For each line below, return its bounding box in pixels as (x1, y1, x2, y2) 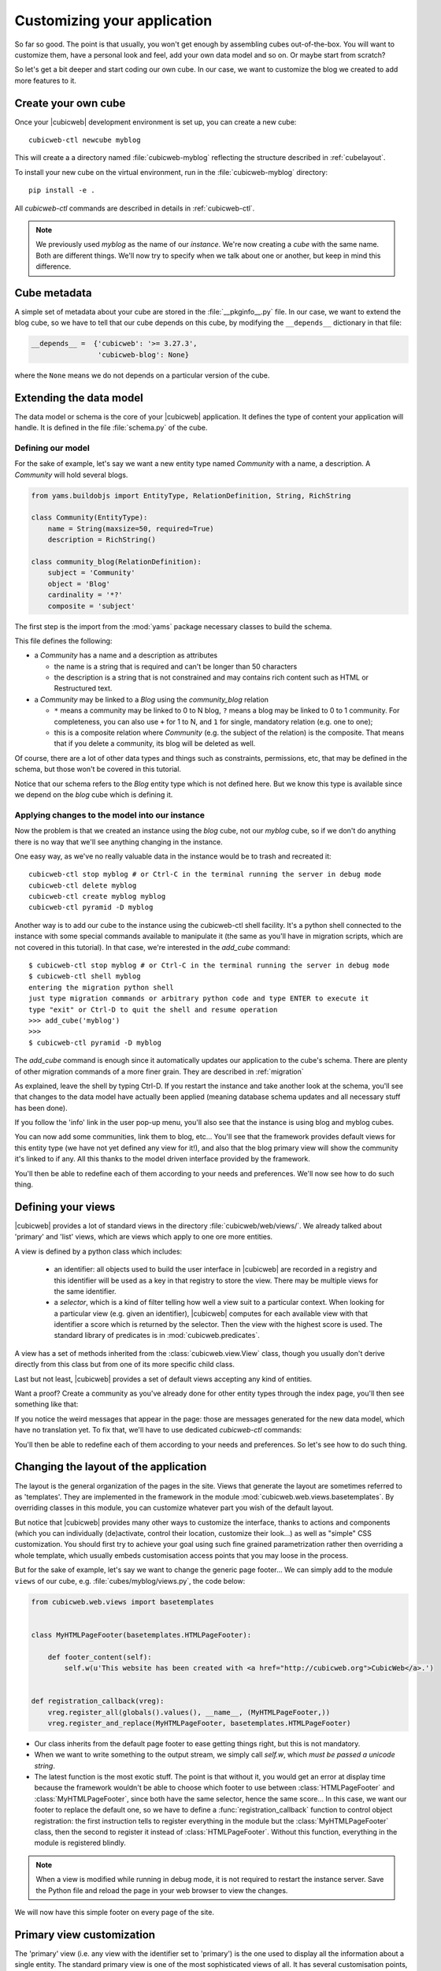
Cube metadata (14, 286, 92, 300)
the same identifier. (54, 1286, 117, 1296)
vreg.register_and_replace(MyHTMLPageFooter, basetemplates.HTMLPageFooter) (47, 1719, 351, 1727)
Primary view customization (14, 1928, 156, 1941)
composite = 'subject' (47, 602, 135, 610)
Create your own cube (14, 96, 126, 110)
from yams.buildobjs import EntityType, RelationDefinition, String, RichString (31, 491, 351, 500)
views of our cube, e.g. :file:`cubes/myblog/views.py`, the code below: (14, 1576, 246, 1585)
